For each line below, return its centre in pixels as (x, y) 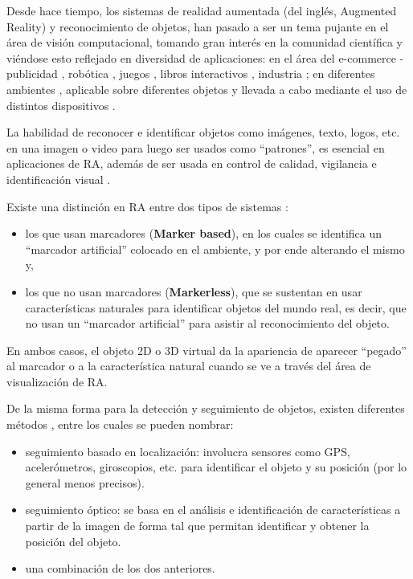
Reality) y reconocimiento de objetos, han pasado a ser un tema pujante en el (198, 26)
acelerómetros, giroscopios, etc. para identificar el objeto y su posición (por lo (216, 467)
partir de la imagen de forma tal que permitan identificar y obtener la (197, 526)
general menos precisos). (85, 482)
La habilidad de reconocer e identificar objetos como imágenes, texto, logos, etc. (203, 132)
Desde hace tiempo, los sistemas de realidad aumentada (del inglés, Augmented (202, 10)
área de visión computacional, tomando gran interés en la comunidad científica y (204, 42)
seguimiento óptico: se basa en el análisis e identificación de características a (213, 510)
